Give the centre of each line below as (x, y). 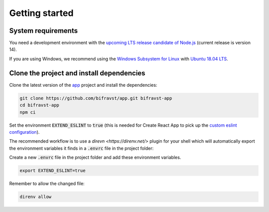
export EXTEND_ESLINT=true (53, 171)
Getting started (41, 13)
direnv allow (36, 197)
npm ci (28, 112)
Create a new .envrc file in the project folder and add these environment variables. (95, 158)
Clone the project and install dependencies (77, 73)
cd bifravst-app (40, 105)
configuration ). (24, 132)
